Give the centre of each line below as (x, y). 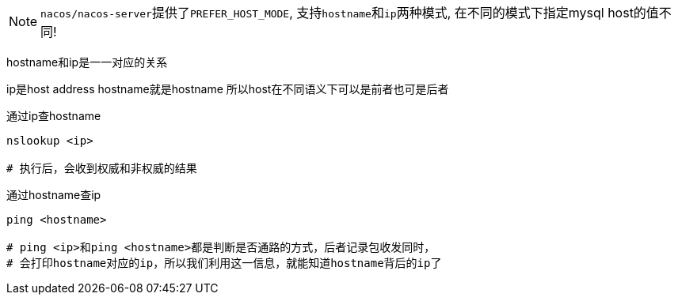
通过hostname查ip (54, 195)
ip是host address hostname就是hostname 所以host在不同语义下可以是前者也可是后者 (228, 89)
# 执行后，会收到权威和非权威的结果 (102, 168)
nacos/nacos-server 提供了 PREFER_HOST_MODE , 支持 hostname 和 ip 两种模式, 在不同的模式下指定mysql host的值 (350, 13)
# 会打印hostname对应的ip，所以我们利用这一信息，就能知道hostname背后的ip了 (224, 263)
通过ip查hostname (54, 116)
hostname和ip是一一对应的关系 (87, 62)
